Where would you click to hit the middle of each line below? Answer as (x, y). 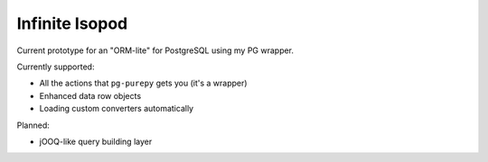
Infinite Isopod (72, 23)
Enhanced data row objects (90, 95)
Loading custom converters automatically (117, 109)
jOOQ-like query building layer (96, 141)
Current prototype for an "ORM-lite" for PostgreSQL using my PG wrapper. (155, 50)
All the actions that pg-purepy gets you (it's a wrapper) (143, 83)
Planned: (33, 125)
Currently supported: (56, 67)
